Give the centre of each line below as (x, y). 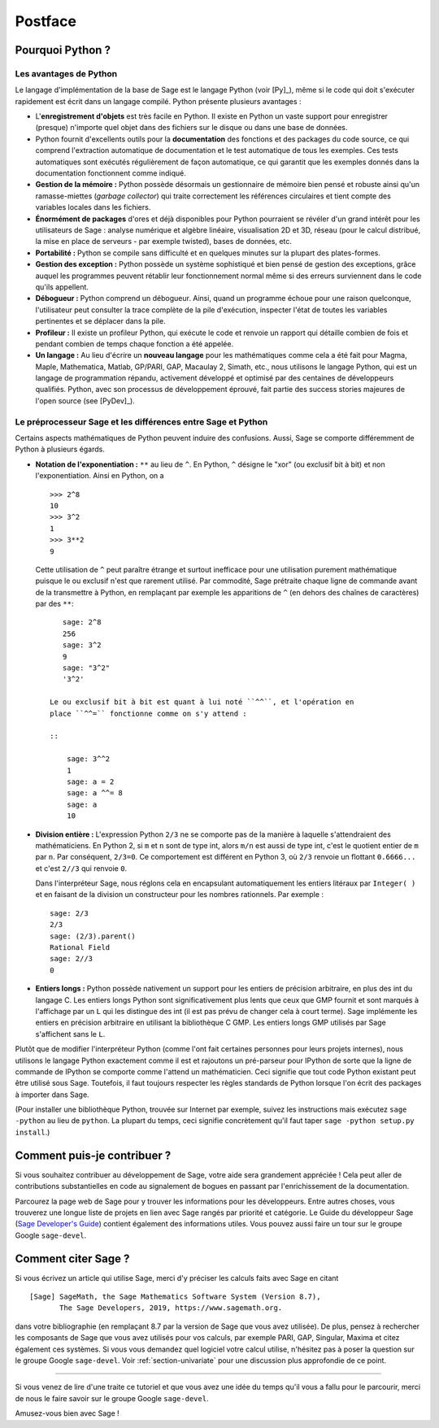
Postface (46, 21)
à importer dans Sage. (52, 1095)
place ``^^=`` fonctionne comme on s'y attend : (148, 713)
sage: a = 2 (90, 781)
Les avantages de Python (66, 73)
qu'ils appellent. (62, 287)
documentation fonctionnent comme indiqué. (111, 173)
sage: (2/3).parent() (93, 936)
